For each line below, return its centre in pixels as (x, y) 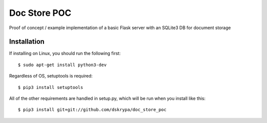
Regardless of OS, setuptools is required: (51, 76)
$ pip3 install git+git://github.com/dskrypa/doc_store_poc (92, 110)
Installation (27, 42)
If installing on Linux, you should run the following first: (65, 53)
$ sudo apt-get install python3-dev (62, 65)
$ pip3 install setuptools (51, 87)
